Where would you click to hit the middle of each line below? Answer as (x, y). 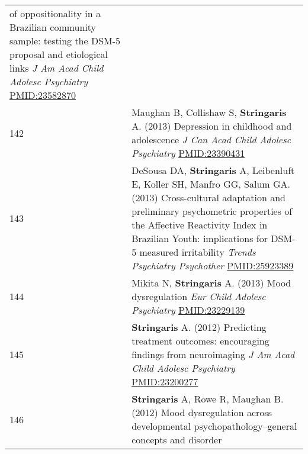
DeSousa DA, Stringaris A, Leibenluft (213, 170)
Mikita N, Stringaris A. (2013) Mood (211, 283)
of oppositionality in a (55, 13)
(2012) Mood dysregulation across (202, 412)
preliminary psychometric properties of (212, 211)
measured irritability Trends (198, 252)
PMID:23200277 (165, 381)
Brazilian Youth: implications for (200, 238)
